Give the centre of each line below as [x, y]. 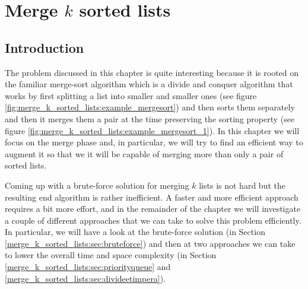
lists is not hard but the [242, 185]
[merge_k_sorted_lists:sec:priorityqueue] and [88, 267]
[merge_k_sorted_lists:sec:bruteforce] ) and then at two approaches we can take [150, 243]
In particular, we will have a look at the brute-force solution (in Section [135, 232]
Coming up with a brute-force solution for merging [97, 185]
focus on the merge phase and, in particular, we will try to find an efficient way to [154, 142]
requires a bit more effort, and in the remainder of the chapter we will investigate [153, 209]
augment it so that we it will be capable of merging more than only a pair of [144, 153]
